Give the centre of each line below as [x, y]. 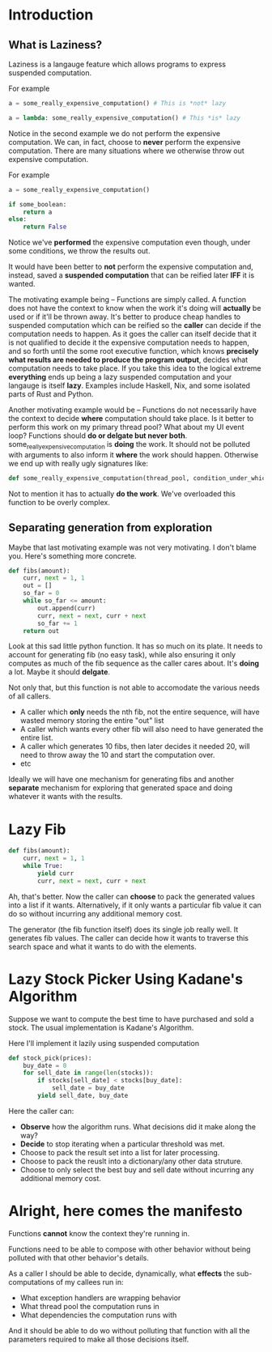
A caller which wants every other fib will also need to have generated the [142, 729]
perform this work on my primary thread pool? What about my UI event [126, 427]
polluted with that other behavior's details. [79, 1257]
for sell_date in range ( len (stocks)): [88, 1073]
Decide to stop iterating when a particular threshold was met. [122, 1144]
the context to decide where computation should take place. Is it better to [131, 419]
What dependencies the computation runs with [98, 1315]
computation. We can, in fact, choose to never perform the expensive [125, 142]
